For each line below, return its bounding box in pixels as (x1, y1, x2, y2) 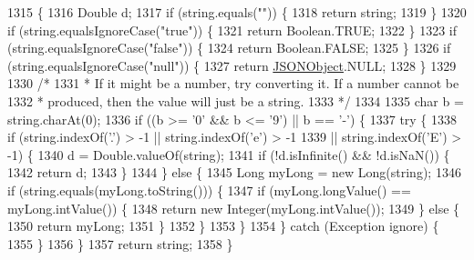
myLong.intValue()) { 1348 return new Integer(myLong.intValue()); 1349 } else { (7, 198, 460, 217)
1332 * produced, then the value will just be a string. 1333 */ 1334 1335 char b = (7, 91, 464, 110)
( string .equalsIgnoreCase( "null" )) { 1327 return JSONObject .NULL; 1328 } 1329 (7, 55, 457, 75)
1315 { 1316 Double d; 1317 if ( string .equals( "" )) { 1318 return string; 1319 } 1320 (7, 3, 467, 21)
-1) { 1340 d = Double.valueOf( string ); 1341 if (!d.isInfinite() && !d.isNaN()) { (7, 145, 450, 164)
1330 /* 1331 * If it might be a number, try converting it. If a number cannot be (7, 74, 459, 93)
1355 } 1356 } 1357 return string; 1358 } (7, 234, 233, 253)
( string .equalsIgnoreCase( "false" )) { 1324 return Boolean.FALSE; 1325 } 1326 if (7, 38, 451, 57)
